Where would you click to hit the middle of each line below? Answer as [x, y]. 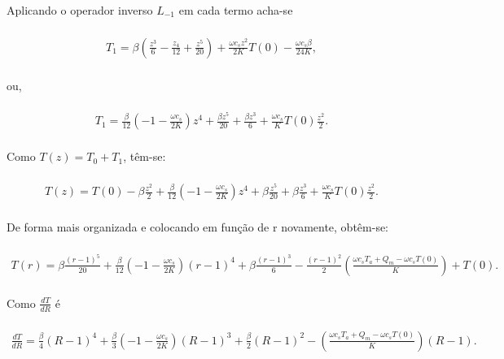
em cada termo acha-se [236, 10]
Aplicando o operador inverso [80, 10]
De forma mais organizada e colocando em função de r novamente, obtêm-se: [198, 227]
